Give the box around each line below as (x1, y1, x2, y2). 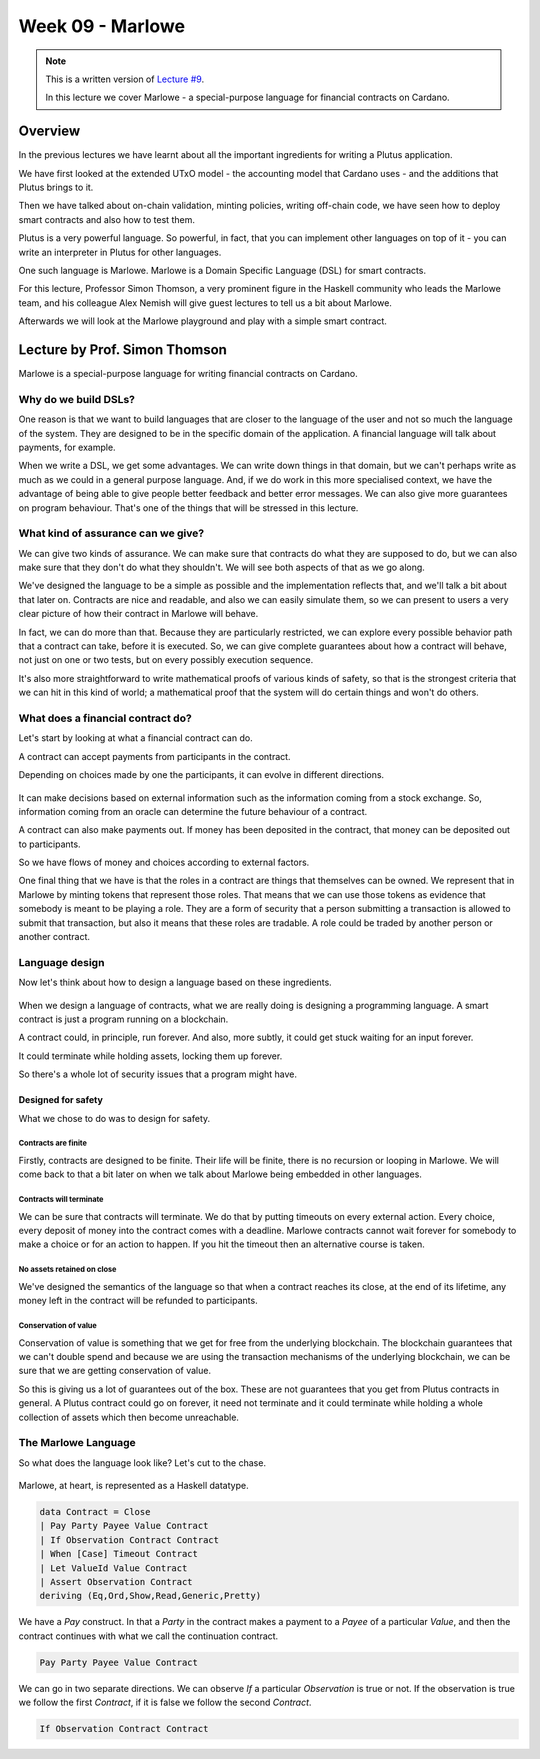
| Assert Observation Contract (39, 1576, 194, 1587)
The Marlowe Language (18, 1436, 136, 1450)
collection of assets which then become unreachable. (18, 1411, 240, 1423)
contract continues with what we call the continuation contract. (18, 1630, 279, 1642)
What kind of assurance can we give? (18, 526, 205, 540)
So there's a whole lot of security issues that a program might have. (18, 1068, 298, 1080)
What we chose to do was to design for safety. (18, 1112, 211, 1124)
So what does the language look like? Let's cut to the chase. (18, 1456, 267, 1469)
